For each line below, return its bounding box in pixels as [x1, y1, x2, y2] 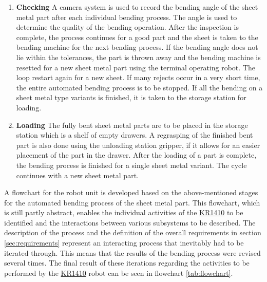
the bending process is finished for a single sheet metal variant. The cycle [16, 159, 247, 170]
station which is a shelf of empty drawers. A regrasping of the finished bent [16, 129, 253, 140]
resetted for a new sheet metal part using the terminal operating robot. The [16, 62, 255, 72]
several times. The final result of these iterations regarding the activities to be [4, 257, 250, 268]
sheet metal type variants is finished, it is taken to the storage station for [16, 92, 246, 103]
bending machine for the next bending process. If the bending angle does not [16, 42, 258, 52]
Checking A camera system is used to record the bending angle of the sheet [16, 2, 258, 12]
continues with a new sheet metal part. [16, 170, 139, 180]
